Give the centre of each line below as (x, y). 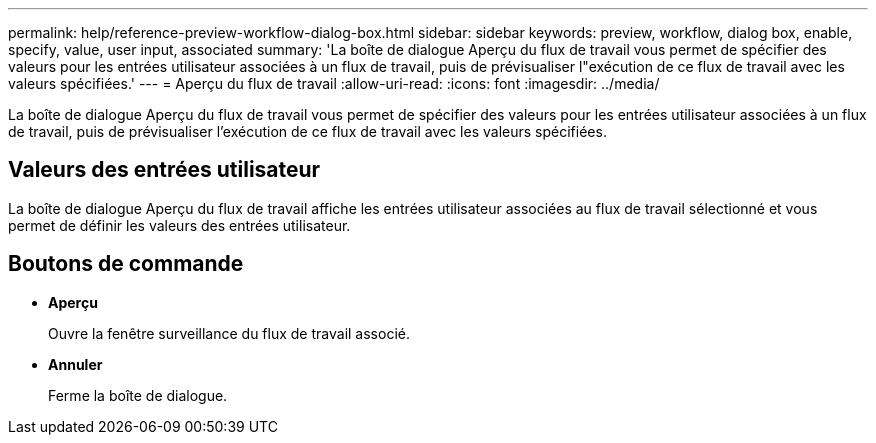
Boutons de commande (126, 264)
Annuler (75, 364)
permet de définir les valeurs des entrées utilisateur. (179, 225)
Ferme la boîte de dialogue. (138, 395)
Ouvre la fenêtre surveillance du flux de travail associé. (229, 333)
